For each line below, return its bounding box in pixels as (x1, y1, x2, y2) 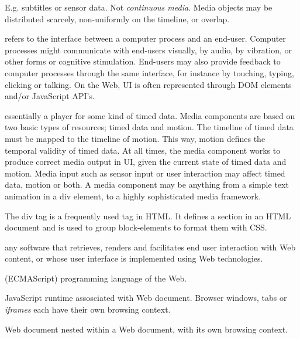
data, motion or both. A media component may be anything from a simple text (5, 178, 289, 191)
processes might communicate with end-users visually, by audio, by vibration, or (5, 43, 292, 56)
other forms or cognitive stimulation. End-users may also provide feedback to (5, 55, 281, 67)
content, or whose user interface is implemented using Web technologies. (5, 252, 263, 265)
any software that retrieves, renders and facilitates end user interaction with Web (5, 240, 296, 253)
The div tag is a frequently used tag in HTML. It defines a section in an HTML (5, 209, 291, 222)
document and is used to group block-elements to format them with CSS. (5, 221, 267, 233)
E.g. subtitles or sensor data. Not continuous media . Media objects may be (5, 1, 273, 13)
